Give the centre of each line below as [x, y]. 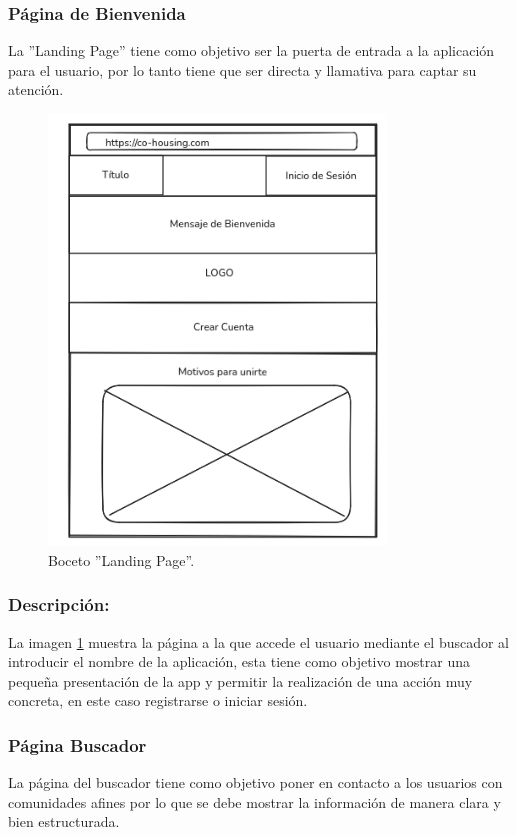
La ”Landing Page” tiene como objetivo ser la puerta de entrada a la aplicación [251, 50]
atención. [36, 89]
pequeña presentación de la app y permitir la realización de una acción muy [240, 680]
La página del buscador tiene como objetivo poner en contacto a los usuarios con [255, 782]
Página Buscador [77, 744]
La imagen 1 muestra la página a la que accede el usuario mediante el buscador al [259, 641]
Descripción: [59, 604]
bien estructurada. [64, 821]
